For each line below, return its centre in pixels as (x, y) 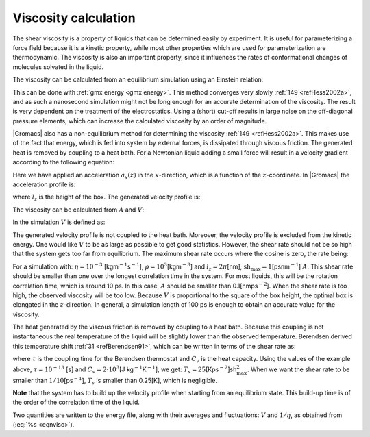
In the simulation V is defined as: (59, 222)
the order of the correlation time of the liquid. (76, 402)
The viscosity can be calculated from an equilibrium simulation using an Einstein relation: (138, 79)
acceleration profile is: (44, 184)
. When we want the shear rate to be (298, 369)
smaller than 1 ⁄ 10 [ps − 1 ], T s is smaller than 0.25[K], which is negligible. (115, 381)
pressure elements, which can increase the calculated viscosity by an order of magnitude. (140, 121)
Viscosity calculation (74, 18)
